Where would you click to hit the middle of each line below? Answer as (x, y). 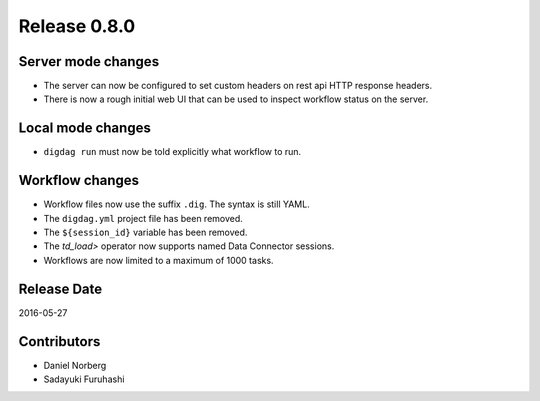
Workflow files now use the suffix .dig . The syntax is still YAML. (176, 204)
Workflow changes (79, 180)
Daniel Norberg (75, 365)
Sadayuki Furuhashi (84, 379)
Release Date (60, 288)
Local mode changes (85, 128)
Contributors (59, 341)
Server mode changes (89, 61)
